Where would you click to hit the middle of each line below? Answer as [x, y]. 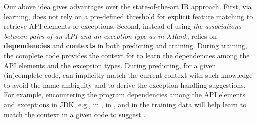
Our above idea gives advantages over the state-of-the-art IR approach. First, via [128, 6]
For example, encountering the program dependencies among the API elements [125, 95]
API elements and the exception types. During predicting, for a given [110, 65]
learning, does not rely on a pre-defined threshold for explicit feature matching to [129, 16]
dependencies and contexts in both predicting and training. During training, [126, 46]
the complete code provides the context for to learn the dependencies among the [127, 55]
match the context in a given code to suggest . [75, 114]
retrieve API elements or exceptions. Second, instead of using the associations [123, 26]
